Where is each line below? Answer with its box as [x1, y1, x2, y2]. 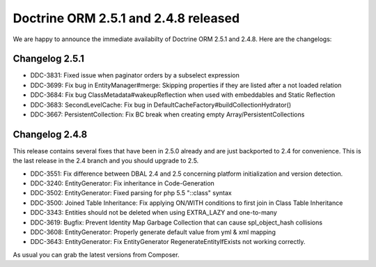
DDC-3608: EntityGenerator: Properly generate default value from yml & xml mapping [30, 228, 276, 236]
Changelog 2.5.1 [13, 53, 85, 65]
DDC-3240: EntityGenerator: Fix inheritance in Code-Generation [30, 179, 215, 188]
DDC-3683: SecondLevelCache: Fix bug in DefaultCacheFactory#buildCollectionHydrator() [30, 100, 292, 109]
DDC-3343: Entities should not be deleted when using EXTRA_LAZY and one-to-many [30, 208, 278, 217]
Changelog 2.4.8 [13, 128, 88, 140]
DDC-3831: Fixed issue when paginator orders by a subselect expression [30, 71, 240, 79]
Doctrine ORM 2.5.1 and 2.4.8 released [13, 10, 240, 26]
